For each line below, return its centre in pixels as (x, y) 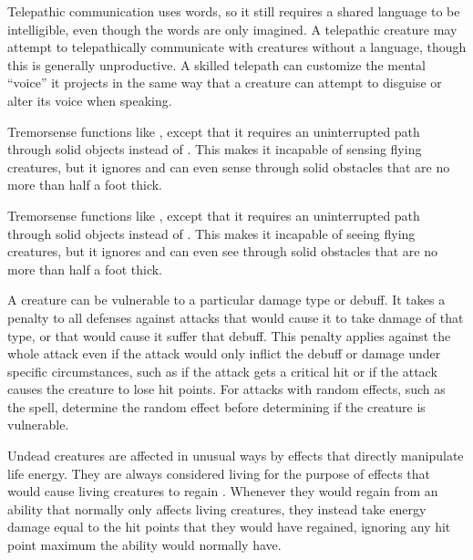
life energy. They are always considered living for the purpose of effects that (219, 473)
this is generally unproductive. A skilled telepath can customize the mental (216, 64)
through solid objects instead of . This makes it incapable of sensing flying (215, 149)
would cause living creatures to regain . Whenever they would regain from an (223, 491)
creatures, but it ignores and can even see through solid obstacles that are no (222, 251)
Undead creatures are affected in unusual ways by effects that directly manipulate (236, 456)
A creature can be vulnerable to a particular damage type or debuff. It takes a (226, 300)
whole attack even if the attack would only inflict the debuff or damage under (224, 353)
